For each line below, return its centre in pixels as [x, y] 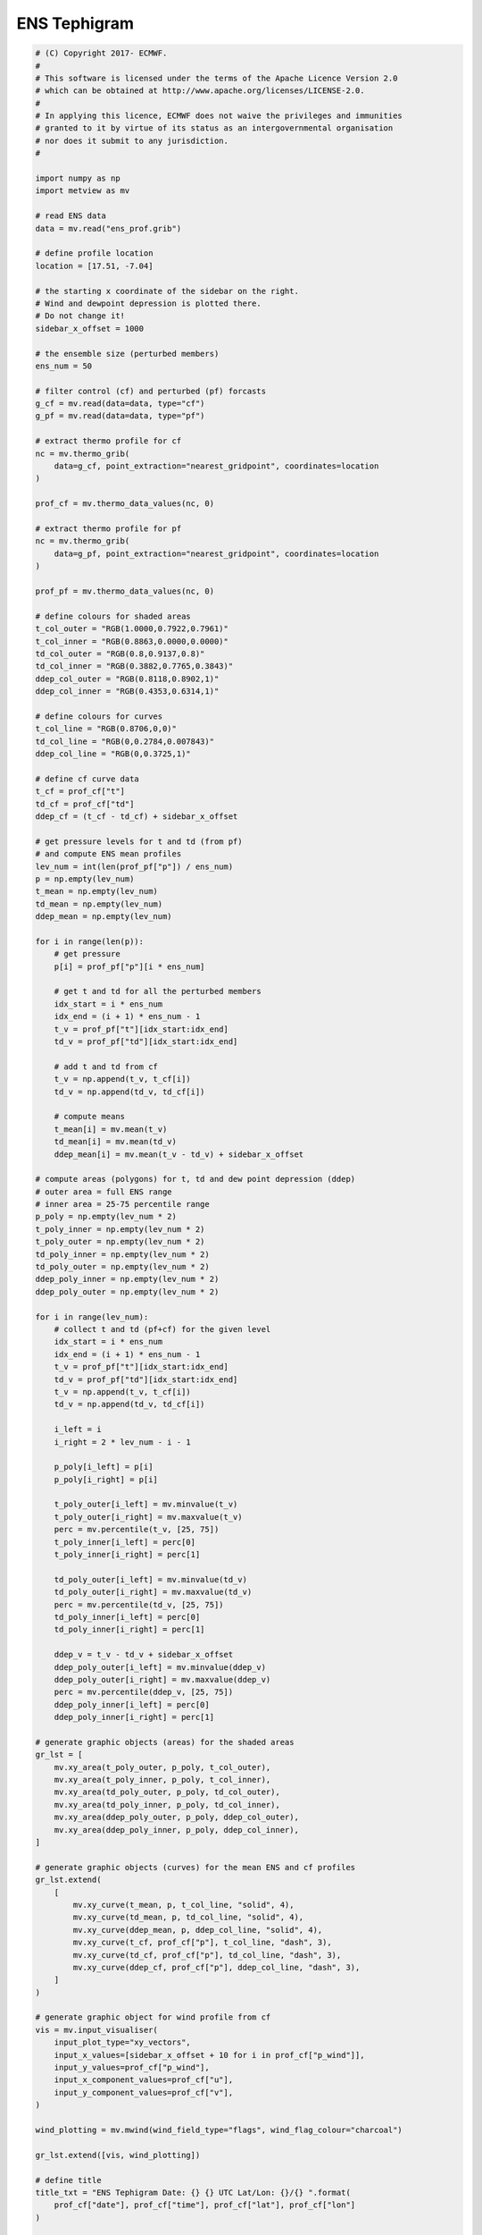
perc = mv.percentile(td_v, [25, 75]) [139, 1604]
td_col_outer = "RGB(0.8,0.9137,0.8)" [120, 654]
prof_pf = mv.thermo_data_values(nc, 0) [125, 591]
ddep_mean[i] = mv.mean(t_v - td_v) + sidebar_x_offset [179, 1154]
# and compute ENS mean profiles [108, 854]
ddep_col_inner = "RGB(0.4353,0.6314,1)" [127, 692]
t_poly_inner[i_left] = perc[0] [125, 1542]
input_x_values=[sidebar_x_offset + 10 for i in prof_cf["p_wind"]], [209, 2055]
